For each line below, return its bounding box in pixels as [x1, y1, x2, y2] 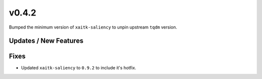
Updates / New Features [9, 37, 83, 45]
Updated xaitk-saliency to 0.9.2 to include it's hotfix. [21, 65, 136, 71]
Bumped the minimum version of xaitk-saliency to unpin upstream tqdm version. [9, 24, 177, 30]
